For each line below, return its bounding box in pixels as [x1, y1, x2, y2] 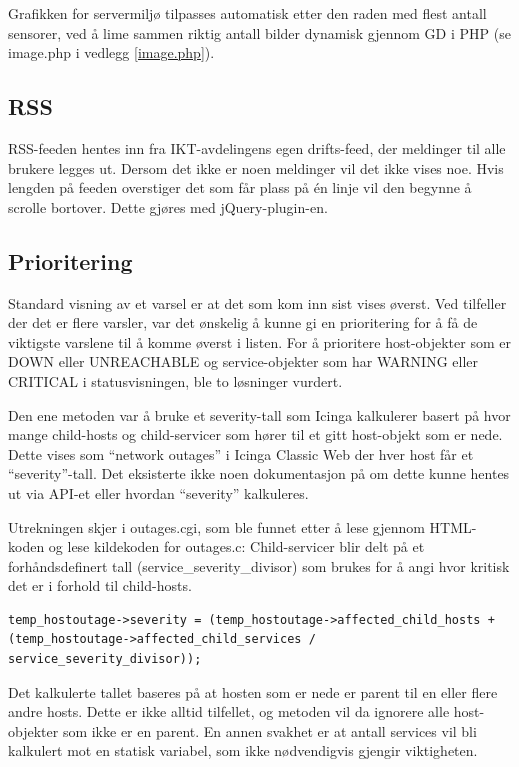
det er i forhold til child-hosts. [8, 575, 192, 596]
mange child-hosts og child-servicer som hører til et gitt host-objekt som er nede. [8, 424, 503, 445]
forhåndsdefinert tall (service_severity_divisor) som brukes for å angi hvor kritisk [8, 555, 510, 576]
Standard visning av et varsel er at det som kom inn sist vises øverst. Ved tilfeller [8, 292, 507, 313]
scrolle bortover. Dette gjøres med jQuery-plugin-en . [8, 196, 328, 217]
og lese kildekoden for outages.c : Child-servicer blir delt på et [48, 536, 425, 557]
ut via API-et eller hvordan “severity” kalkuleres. [8, 482, 309, 503]
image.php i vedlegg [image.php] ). [8, 42, 215, 63]
